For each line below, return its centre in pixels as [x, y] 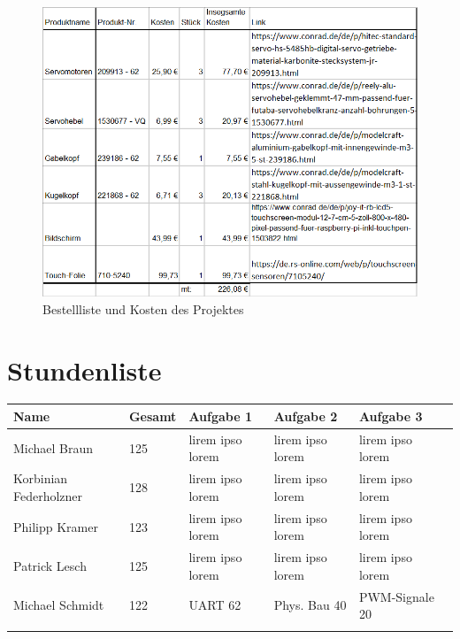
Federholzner [48, 495]
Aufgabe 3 [391, 416]
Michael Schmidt [59, 605]
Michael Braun [54, 447]
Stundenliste [84, 370]
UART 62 [215, 605]
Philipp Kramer [56, 526]
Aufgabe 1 [221, 416]
